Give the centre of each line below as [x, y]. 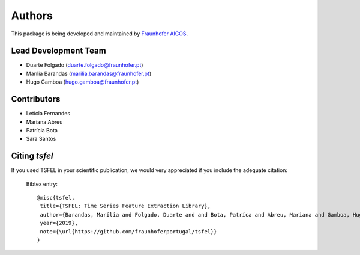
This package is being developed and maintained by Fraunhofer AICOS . [100, 34]
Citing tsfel [32, 156]
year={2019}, [59, 223]
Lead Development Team [58, 51]
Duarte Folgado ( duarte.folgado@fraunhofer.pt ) [85, 65]
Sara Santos [41, 139]
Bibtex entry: [42, 184]
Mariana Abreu [44, 122]
